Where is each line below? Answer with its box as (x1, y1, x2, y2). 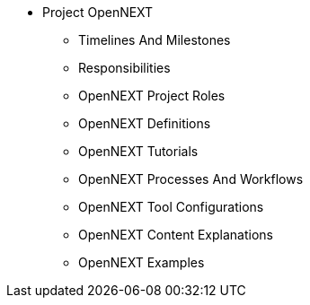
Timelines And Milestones (78, 32, 231, 48)
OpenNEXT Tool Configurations (78, 199, 264, 214)
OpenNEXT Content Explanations (78, 227, 273, 242)
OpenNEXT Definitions (78, 116, 211, 131)
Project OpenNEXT (42, 4, 154, 20)
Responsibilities (78, 60, 171, 75)
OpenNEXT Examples (78, 255, 205, 270)
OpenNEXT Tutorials (78, 144, 199, 159)
